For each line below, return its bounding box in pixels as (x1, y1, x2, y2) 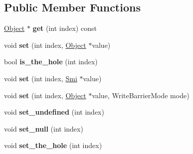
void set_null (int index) (4, 123, 83, 134)
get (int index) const (32, 23, 97, 33)
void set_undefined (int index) (4, 107, 104, 117)
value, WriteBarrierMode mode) (92, 90, 190, 100)
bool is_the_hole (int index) (4, 56, 98, 67)
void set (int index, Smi (4, 73, 77, 83)
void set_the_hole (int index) (4, 140, 102, 151)
